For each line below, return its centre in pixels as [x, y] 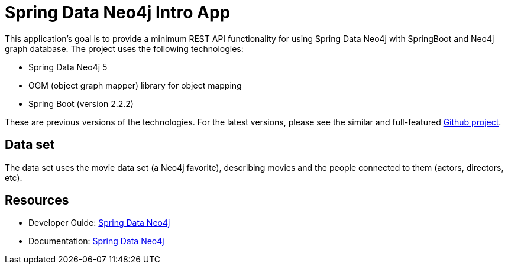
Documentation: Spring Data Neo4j [96, 241]
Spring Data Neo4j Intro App [118, 12]
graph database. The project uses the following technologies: [124, 48]
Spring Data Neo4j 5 [68, 67]
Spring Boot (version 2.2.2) [81, 103]
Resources [37, 200]
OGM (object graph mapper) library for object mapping [135, 85]
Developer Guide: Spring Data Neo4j [99, 223]
